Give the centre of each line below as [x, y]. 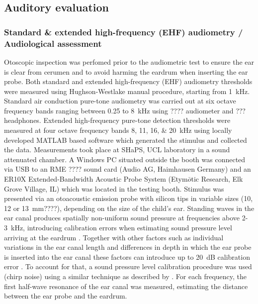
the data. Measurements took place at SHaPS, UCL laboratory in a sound [117, 150]
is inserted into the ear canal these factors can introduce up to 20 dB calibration [127, 256]
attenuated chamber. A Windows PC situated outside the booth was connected [125, 159]
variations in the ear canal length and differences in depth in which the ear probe [128, 247]
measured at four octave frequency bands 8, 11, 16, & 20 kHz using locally [118, 130]
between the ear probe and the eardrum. [66, 296]
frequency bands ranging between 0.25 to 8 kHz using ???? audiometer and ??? [125, 110]
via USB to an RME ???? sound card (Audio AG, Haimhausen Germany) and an [128, 169]
